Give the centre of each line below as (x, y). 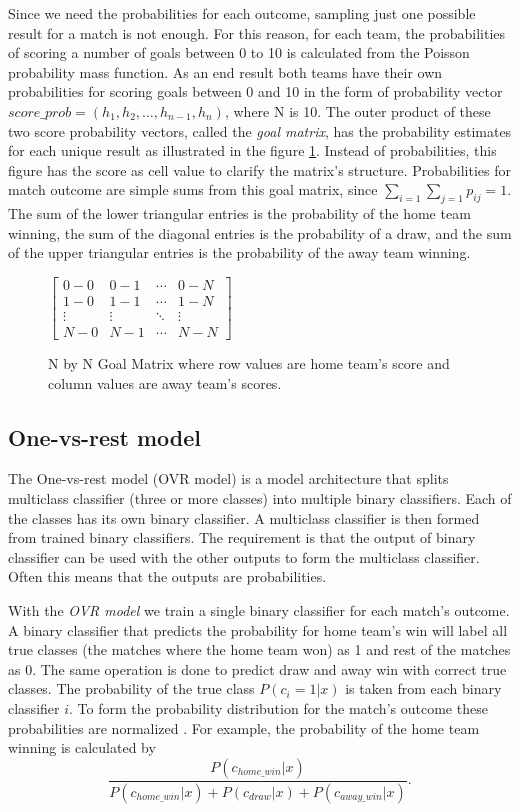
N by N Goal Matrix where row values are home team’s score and (249, 363)
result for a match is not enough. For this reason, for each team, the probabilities (257, 32)
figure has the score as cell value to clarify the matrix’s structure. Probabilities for (260, 169)
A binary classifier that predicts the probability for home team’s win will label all (258, 629)
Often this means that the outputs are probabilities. (167, 576)
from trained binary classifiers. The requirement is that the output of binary (242, 537)
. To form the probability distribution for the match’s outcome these (278, 707)
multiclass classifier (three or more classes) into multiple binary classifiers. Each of (260, 498)
